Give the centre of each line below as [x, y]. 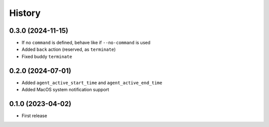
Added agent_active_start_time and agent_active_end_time [92, 83]
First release [34, 116]
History [25, 13]
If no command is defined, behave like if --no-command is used [86, 43]
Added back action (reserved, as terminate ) [69, 49]
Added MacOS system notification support [66, 90]
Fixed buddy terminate [47, 56]
